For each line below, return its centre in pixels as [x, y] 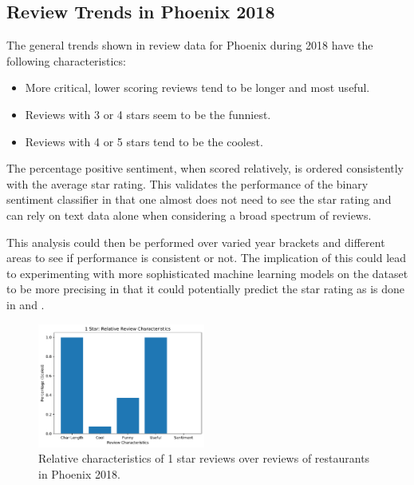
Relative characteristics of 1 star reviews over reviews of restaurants [204, 458]
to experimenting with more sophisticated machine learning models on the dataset [207, 273]
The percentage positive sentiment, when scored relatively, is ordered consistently [205, 168]
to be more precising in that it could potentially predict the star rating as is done [206, 289]
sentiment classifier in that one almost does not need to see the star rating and [199, 199]
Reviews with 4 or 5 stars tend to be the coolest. [144, 141]
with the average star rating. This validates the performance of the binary [187, 183]
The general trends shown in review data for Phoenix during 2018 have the [190, 45]
